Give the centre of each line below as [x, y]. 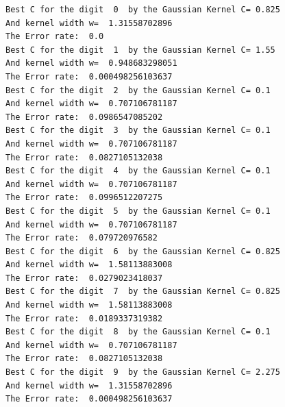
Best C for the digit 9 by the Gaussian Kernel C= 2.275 [143, 372]
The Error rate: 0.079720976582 [82, 238]
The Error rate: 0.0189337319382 [84, 318]
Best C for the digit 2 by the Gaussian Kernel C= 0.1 [138, 90]
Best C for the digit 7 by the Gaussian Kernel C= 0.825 [143, 292]
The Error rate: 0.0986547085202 [84, 117]
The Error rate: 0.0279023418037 [84, 278]
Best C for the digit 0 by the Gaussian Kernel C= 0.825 [143, 10]
